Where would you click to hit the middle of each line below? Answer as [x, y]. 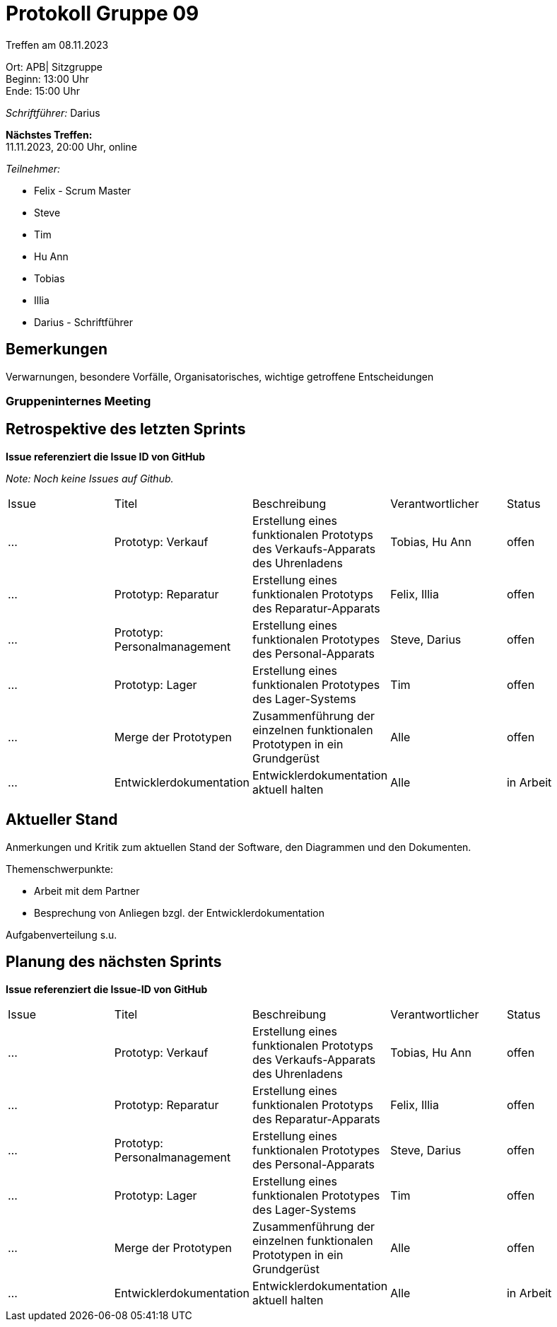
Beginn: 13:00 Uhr [47, 79]
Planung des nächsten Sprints [114, 962]
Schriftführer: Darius [53, 112]
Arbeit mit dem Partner [87, 891]
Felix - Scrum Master [83, 190]
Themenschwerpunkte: [60, 869]
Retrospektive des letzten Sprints [126, 429]
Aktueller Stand [62, 820]
